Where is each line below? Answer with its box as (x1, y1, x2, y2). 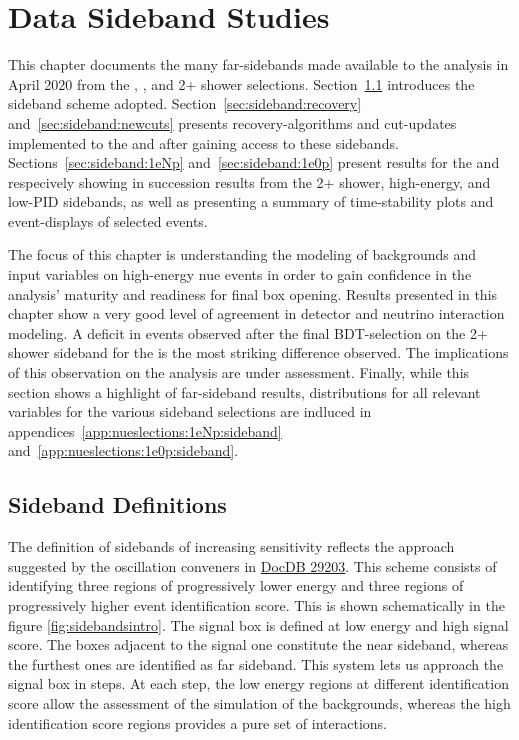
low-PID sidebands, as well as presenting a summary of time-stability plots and (8, 191, 494, 212)
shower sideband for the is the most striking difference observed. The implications (8, 342, 509, 363)
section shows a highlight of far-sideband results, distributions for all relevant (8, 381, 481, 402)
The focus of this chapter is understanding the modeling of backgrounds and (8, 244, 476, 265)
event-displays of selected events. (8, 210, 208, 231)
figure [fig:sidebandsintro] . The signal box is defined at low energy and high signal (8, 614, 509, 635)
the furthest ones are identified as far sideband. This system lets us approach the (8, 653, 504, 674)
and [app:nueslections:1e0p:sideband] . (8, 440, 239, 461)
